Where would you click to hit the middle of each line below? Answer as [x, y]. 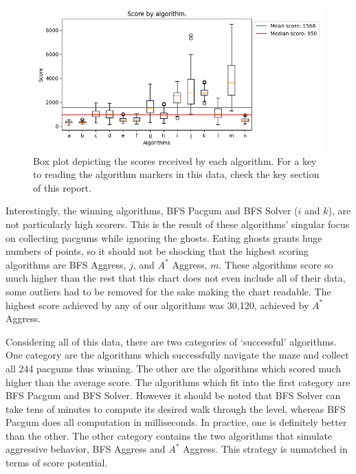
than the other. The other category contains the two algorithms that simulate [169, 435]
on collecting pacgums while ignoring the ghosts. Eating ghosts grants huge [164, 237]
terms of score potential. [57, 463]
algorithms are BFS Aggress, [66, 264]
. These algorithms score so [276, 264]
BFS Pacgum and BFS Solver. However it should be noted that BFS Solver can [173, 395]
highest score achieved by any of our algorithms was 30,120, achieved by [157, 305]
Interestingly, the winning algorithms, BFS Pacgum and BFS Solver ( [152, 211]
